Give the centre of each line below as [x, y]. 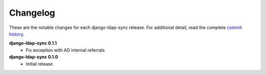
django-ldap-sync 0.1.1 [33, 43]
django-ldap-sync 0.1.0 [34, 57]
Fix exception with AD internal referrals [65, 50]
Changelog [32, 13]
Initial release [39, 64]
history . [17, 34]
